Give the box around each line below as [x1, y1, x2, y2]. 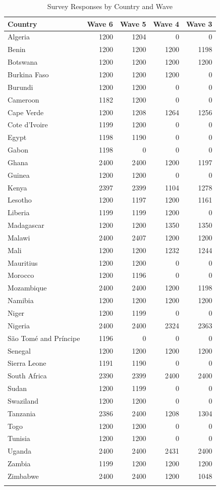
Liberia [8, 207, 30, 218]
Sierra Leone [8, 358, 46, 368]
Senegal [8, 345, 31, 356]
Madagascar [8, 220, 44, 230]
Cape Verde [8, 107, 44, 117]
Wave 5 [120, 18, 146, 29]
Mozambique [8, 282, 47, 293]
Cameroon [8, 94, 39, 105]
